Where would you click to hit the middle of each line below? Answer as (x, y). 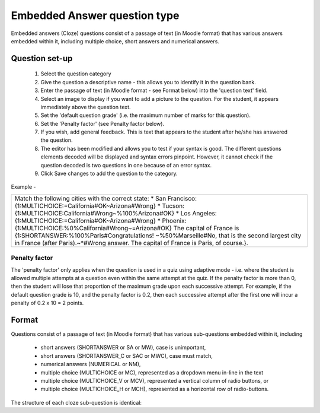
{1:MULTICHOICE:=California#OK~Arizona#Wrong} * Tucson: (100, 206)
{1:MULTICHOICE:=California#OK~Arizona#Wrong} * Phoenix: (100, 221)
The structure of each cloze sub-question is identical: (76, 402)
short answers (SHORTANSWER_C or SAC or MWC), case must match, (127, 355)
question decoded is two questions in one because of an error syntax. (126, 165)
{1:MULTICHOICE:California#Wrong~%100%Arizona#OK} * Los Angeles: (116, 213)
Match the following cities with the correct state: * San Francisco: (105, 198)
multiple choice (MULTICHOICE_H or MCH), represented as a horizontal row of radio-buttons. (155, 389)
